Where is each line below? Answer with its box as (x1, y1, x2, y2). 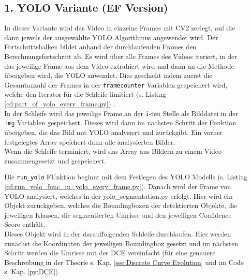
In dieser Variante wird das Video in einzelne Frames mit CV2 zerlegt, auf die (4, 23, 235, 33)
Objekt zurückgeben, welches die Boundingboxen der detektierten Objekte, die (4, 200, 237, 210)
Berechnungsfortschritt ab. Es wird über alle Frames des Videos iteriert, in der (4, 51, 237, 61)
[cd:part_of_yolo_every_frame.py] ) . (4, 99, 116, 109)
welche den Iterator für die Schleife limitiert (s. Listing (4, 89, 166, 99)
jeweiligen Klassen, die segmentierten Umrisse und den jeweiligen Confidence (4, 209, 232, 220)
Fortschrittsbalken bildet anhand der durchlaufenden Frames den (4, 42, 197, 52)
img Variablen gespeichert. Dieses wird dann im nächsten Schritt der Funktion (4, 118, 236, 128)
